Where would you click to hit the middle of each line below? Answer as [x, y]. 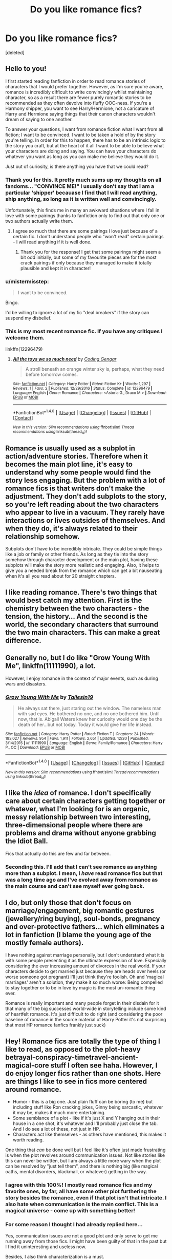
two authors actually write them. [39, 221]
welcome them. [25, 338]
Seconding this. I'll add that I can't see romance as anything [81, 867]
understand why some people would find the [78, 473]
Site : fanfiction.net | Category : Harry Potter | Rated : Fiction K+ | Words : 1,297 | [82, 384]
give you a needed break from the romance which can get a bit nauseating [84, 570]
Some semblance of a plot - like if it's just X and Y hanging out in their [86, 1118]
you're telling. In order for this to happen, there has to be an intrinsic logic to [85, 140]
